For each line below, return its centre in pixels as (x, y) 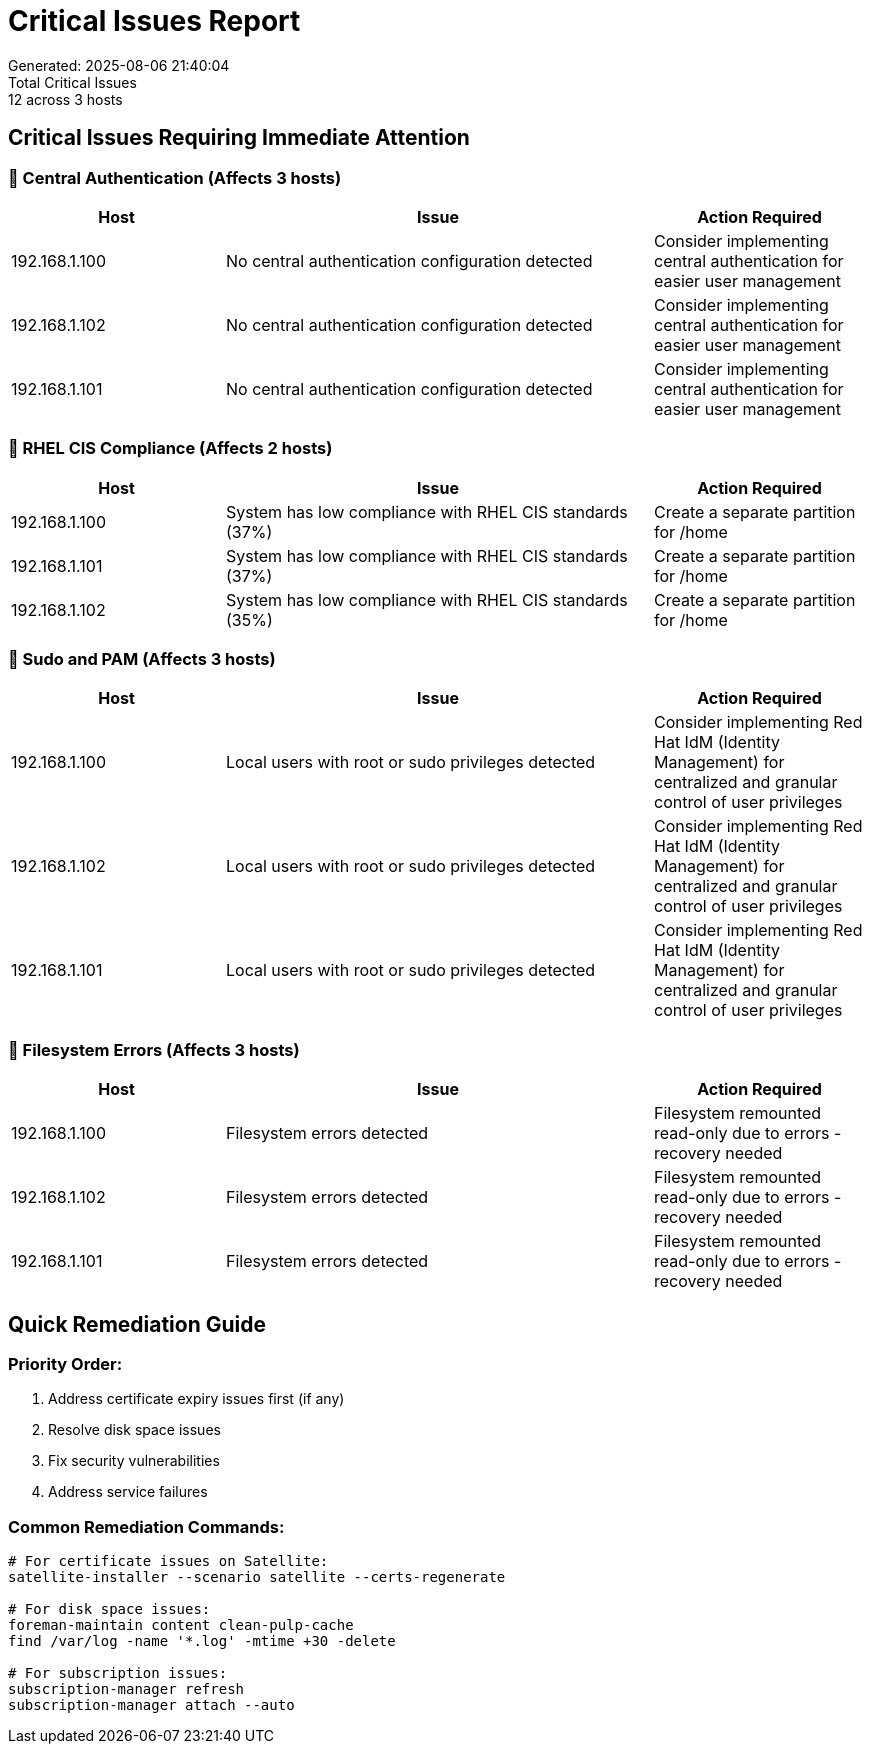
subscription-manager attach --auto (151, 1705)
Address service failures (128, 1492)
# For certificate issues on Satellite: (168, 1561)
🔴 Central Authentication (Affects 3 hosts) (175, 177)
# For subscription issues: (118, 1673)
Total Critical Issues (72, 82)
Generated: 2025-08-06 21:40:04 (119, 65)
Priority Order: (65, 1364)
